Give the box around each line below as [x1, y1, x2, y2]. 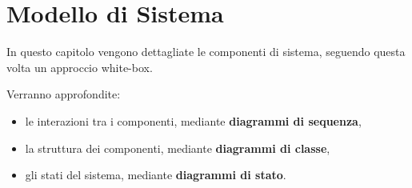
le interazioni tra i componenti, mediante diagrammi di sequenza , [25, 112, 362, 129]
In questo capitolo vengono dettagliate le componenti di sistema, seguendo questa [6, 43, 406, 60]
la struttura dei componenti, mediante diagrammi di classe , [25, 139, 330, 156]
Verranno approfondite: [6, 86, 121, 102]
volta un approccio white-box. [6, 58, 153, 75]
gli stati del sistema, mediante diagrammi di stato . [25, 166, 286, 183]
